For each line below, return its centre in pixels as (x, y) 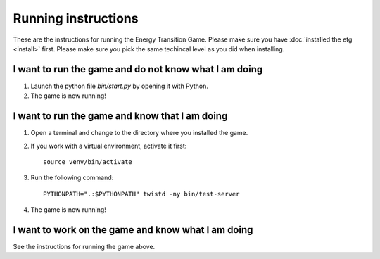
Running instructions (76, 18)
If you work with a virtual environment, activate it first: (109, 146)
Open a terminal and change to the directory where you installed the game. (139, 133)
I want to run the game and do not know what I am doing (138, 69)
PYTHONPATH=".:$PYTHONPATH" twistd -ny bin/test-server (141, 194)
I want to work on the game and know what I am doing (133, 230)
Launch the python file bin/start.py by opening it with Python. (120, 86)
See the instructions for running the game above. (84, 247)
